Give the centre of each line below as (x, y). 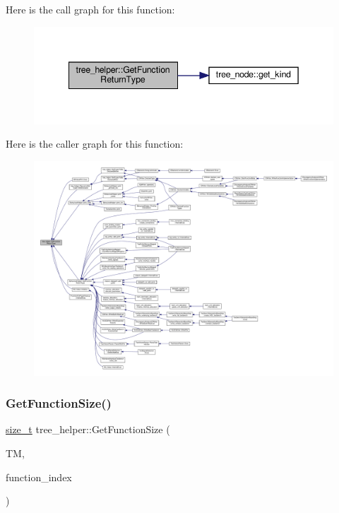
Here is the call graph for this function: (90, 9)
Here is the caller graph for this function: (95, 144)
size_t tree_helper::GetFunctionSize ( (88, 429)
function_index (39, 477)
